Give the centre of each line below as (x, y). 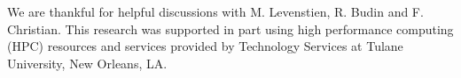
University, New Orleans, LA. (87, 63)
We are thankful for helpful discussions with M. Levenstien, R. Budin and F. (215, 11)
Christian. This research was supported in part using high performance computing (230, 28)
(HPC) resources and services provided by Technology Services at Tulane (205, 46)
